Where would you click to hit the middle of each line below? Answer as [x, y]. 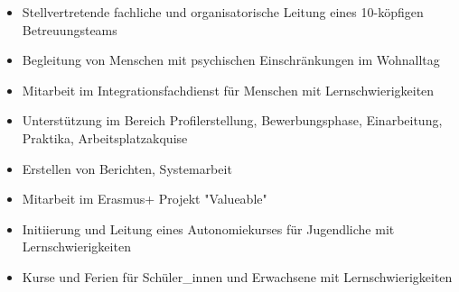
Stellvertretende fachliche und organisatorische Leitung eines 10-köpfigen [223, 12]
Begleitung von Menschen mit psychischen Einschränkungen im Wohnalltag [231, 60]
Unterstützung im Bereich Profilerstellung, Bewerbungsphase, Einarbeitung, [232, 120]
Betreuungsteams [70, 29]
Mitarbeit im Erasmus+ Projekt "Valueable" [145, 199]
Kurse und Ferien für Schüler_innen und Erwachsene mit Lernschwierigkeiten [237, 276]
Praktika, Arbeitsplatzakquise [105, 137]
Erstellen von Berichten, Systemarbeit [127, 168]
